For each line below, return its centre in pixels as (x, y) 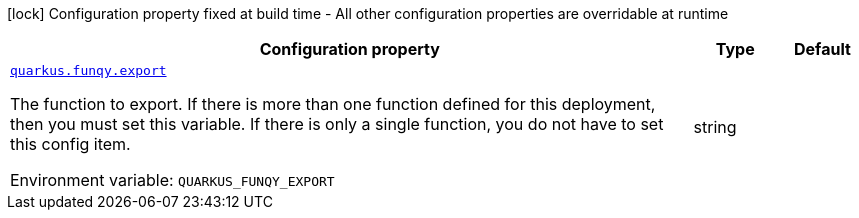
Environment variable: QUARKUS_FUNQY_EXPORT (172, 180)
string (715, 126)
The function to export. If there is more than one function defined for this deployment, (333, 104)
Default (822, 49)
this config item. (70, 144)
